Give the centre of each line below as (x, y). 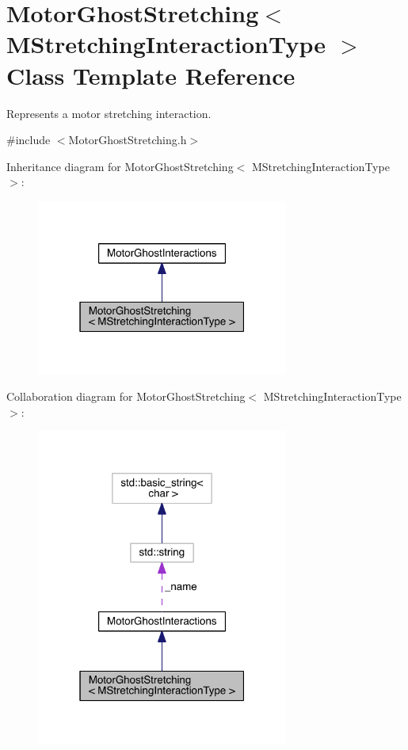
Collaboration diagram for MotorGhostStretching (126, 396)
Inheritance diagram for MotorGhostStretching (120, 166)
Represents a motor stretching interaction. (109, 113)
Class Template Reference (151, 75)
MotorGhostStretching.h (128, 140)
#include (29, 140)
